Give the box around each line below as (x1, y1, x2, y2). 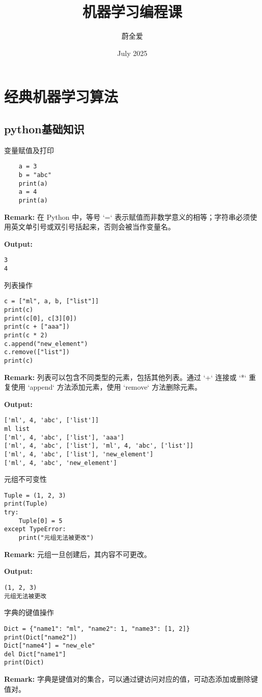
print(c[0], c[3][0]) (4, 314, 77, 322)
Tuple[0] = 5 (18, 517, 63, 525)
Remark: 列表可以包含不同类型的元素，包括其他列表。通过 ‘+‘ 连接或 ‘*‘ (4, 371, 247, 382)
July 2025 (117, 47, 148, 58)
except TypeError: (4, 526, 66, 533)
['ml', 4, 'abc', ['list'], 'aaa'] (4, 433, 125, 441)
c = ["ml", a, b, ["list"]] (4, 298, 99, 305)
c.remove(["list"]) (4, 348, 70, 356)
